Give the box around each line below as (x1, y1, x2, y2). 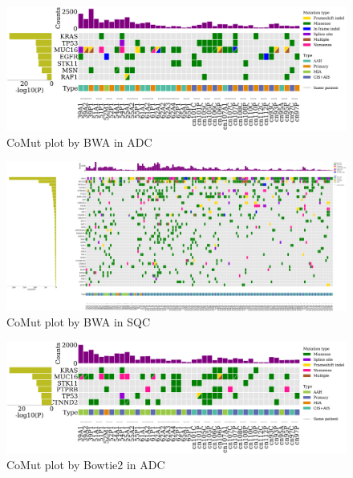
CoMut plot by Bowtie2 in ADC (6, 456, 165, 473)
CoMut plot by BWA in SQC (6, 314, 151, 330)
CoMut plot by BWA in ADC (6, 133, 152, 150)
